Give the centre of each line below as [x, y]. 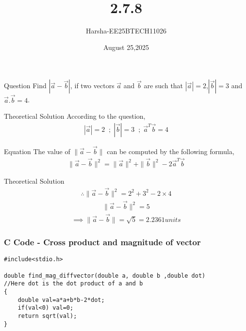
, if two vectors [92, 86]
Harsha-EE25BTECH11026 [126, 31]
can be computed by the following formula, [171, 151]
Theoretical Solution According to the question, [75, 116]
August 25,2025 [126, 47]
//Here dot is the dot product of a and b [74, 284]
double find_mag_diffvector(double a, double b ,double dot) [105, 276]
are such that [164, 86]
